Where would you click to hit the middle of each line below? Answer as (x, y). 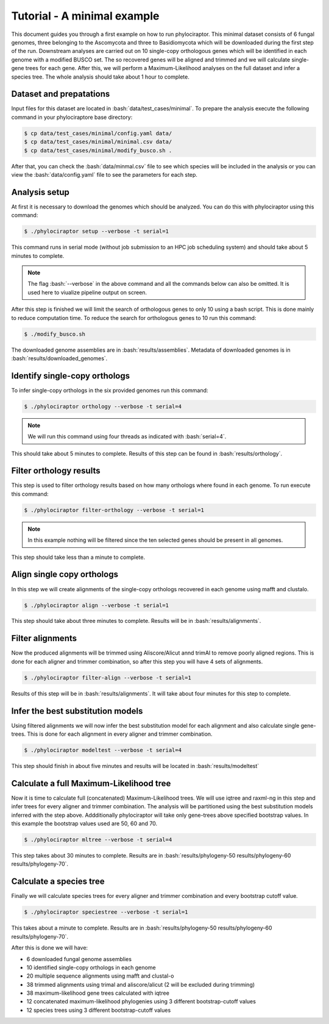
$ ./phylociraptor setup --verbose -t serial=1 (96, 231)
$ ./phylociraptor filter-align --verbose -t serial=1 (108, 677)
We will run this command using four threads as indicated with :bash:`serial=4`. (127, 436)
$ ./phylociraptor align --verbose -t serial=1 (96, 605)
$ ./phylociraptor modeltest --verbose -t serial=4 (103, 750)
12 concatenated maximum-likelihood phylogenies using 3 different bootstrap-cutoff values (141, 1001)
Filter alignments (44, 638)
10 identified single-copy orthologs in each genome (91, 967)
